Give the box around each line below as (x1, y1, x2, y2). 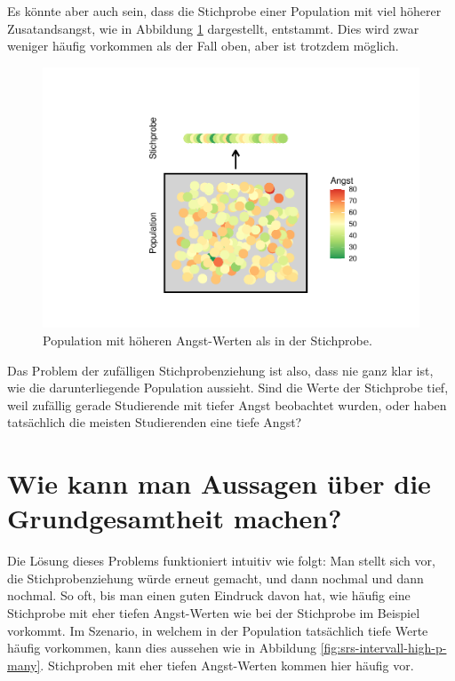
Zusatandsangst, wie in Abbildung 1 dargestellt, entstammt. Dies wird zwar (7, 19, 419, 37)
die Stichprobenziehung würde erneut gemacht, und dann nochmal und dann (7, 568, 424, 587)
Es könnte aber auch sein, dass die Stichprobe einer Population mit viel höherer (7, 2, 442, 20)
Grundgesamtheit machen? (7, 500, 342, 536)
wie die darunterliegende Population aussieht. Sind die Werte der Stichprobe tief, (7, 378, 449, 397)
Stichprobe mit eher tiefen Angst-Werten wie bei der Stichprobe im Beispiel (7, 603, 420, 622)
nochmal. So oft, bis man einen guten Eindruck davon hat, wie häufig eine (7, 586, 411, 605)
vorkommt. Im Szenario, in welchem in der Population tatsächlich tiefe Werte (7, 621, 428, 639)
